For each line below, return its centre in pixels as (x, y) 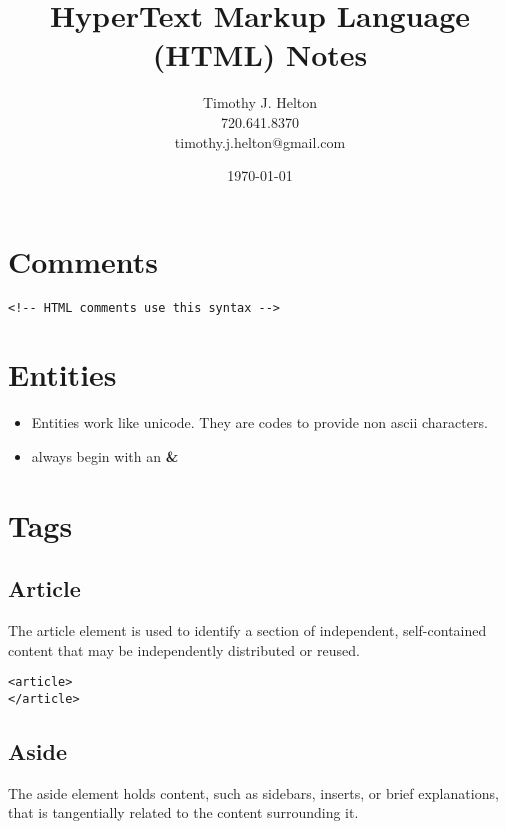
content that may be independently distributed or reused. (184, 649)
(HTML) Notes (260, 54)
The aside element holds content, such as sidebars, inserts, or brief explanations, (253, 792)
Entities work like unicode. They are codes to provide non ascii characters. (259, 422)
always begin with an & (105, 456)
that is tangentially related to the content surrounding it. (183, 812)
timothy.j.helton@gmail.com (260, 141)
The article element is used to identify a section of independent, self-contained (247, 630)
